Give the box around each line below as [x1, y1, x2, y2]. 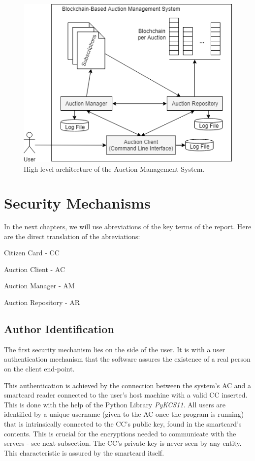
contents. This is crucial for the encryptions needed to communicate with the [4, 428, 236, 438]
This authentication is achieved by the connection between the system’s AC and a [4, 380, 251, 390]
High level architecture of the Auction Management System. [24, 164, 205, 174]
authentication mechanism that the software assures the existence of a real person [4, 354, 251, 364]
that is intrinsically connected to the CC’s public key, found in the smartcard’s [4, 418, 242, 429]
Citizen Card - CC [4, 247, 60, 258]
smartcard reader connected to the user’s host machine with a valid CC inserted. [4, 390, 248, 400]
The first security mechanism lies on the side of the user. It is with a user [4, 344, 225, 354]
